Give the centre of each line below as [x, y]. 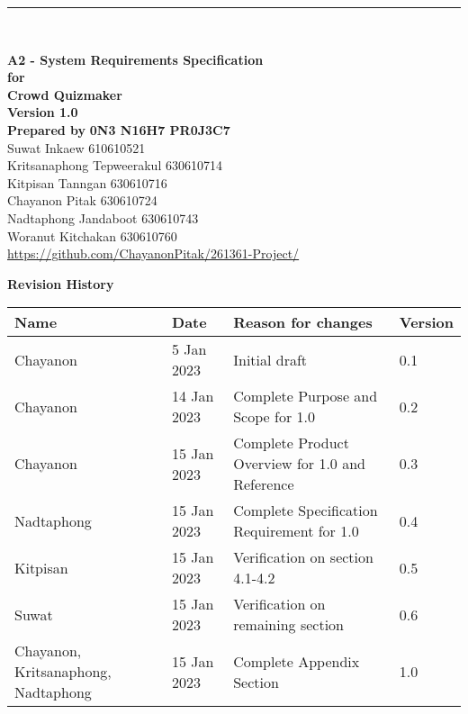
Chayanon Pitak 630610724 [82, 200]
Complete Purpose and [306, 396]
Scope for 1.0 [274, 417]
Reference [264, 484]
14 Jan [193, 396]
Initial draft [270, 359]
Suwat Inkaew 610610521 [76, 147]
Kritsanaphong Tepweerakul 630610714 [115, 165]
